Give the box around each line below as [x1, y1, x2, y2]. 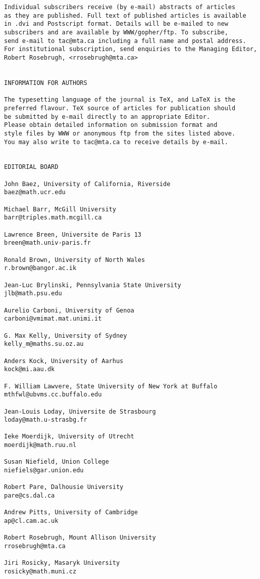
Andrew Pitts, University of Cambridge [4, 509, 138, 516]
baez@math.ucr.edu [4, 189, 66, 196]
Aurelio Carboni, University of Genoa [4, 306, 134, 314]
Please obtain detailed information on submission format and [4, 121, 218, 129]
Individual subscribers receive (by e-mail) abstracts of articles [4, 4, 236, 11]
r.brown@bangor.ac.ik [4, 264, 77, 272]
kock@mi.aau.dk [4, 366, 55, 373]
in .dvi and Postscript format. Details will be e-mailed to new [4, 20, 228, 28]
